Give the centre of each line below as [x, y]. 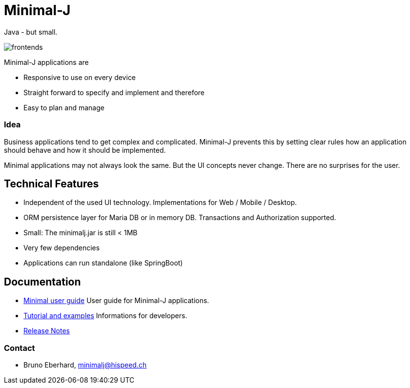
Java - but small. [31, 32]
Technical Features [51, 184]
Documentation [42, 282]
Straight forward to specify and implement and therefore [114, 92]
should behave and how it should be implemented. [85, 150]
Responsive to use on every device [80, 77]
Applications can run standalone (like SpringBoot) [103, 263]
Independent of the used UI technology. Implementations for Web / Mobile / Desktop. [160, 203]
